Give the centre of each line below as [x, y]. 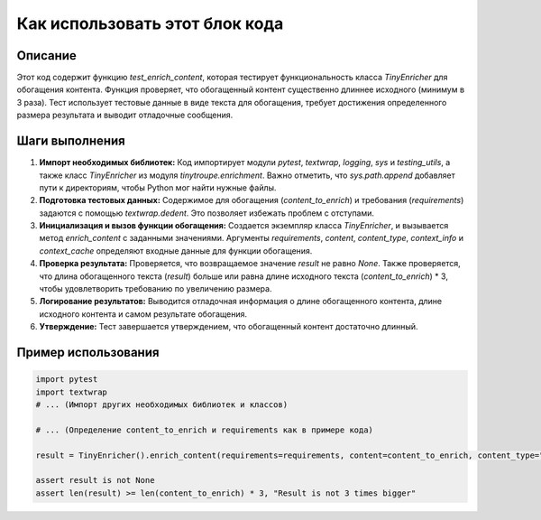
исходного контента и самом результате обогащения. [143, 314]
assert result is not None [95, 480]
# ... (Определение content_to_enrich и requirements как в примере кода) [205, 430]
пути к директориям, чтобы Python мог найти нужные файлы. [158, 187]
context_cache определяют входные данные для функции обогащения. [176, 251]
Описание [46, 56]
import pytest [67, 380]
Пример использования [88, 353]
